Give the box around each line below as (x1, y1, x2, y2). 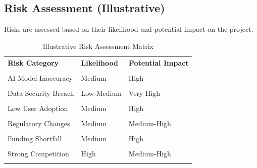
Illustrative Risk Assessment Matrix (42, 40, 153, 51)
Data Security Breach (8, 87, 74, 98)
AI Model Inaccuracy (8, 72, 73, 83)
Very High (128, 87, 161, 98)
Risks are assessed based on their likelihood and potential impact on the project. (4, 24, 253, 34)
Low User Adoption (8, 102, 68, 113)
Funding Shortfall (8, 133, 62, 144)
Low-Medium (81, 87, 122, 98)
